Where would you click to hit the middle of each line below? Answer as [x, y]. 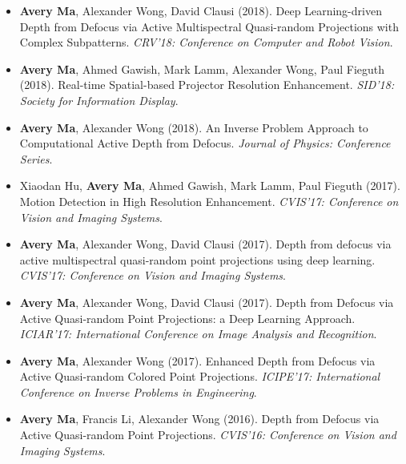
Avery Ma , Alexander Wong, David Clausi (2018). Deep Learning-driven [201, 10]
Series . [36, 158]
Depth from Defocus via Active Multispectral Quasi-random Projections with [209, 26]
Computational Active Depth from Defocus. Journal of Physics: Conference [205, 143]
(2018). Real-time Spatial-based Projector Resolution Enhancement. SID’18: [207, 85]
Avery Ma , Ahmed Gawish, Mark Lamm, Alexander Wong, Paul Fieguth [202, 69]
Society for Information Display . [99, 100]
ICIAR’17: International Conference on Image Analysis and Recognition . [198, 334]
